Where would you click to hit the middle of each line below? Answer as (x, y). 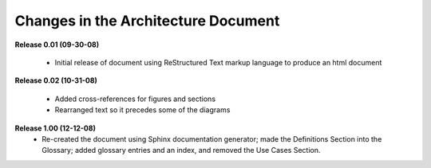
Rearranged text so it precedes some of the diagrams (142, 110)
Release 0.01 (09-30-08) (57, 45)
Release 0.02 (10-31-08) (56, 80)
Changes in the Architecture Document (147, 21)
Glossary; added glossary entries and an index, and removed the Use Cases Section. (181, 150)
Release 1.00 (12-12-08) (55, 128)
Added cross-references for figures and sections (135, 99)
